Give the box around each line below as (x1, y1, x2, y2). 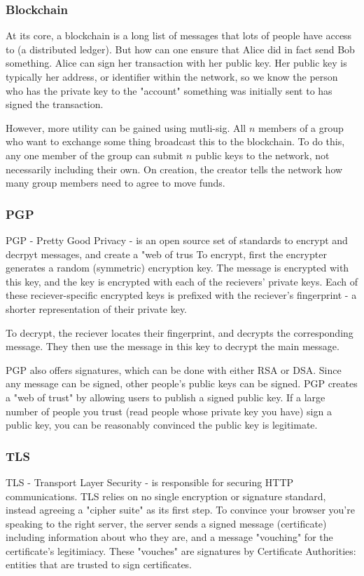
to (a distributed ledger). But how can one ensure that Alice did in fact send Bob (6, 41, 355, 56)
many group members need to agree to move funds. (6, 175, 225, 190)
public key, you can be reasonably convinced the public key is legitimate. (6, 417, 318, 432)
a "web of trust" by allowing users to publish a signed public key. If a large (6, 389, 325, 404)
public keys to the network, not (195, 147, 330, 162)
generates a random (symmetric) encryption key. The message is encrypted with (6, 260, 349, 275)
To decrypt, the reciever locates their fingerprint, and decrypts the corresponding (6, 325, 353, 340)
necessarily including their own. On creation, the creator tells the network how (6, 161, 343, 176)
